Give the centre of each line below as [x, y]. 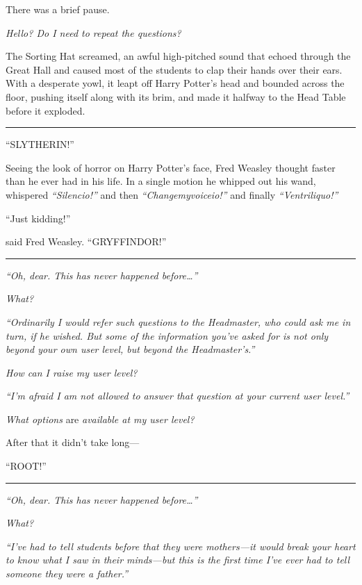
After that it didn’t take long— [73, 442]
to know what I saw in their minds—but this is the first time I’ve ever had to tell [178, 560]
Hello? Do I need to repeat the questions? [93, 32]
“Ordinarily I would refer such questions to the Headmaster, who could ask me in [178, 321]
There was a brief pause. [58, 9]
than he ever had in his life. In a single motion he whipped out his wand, [161, 181]
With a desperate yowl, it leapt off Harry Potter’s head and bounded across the [175, 83]
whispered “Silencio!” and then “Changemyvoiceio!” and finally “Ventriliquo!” [172, 194]
